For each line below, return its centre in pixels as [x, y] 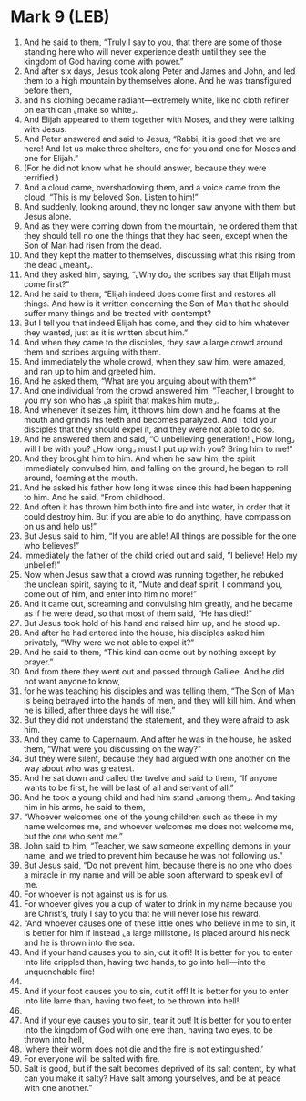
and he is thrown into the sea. [79, 942]
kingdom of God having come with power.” [104, 61]
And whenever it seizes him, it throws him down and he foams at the [152, 410]
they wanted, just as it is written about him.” [106, 332]
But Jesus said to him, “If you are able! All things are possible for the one [160, 536]
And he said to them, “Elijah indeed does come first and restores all [149, 293]
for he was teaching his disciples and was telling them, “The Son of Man [159, 691]
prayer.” [38, 662]
